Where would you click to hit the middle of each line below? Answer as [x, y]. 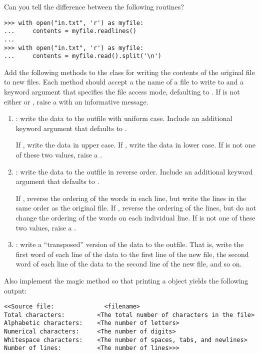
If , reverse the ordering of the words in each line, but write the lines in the [131, 198]
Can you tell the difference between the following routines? [94, 6]
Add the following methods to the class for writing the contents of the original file [129, 72]
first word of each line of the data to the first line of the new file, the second [132, 254]
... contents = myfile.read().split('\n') [83, 56]
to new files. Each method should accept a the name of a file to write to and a [124, 82]
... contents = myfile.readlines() [70, 31]
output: [15, 290]
